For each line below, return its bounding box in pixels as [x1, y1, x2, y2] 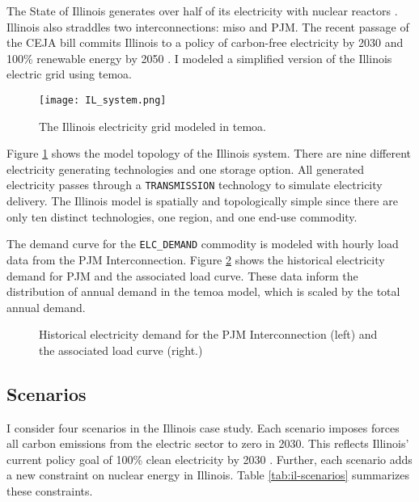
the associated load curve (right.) [39, 341, 203, 358]
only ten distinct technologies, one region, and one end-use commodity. [6, 208, 358, 225]
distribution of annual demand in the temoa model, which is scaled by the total [6, 283, 400, 300]
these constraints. [6, 483, 93, 500]
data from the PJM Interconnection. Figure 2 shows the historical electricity [6, 251, 385, 268]
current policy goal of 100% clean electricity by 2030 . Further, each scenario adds [6, 450, 413, 467]
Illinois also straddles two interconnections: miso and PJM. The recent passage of [6, 18, 409, 35]
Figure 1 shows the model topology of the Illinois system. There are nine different [6, 145, 412, 162]
